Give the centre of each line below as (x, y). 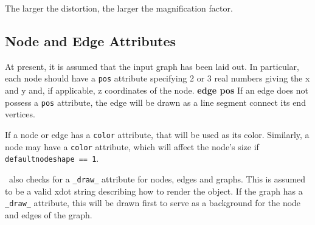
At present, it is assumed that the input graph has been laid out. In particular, (152, 66)
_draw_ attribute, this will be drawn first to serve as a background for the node (153, 203)
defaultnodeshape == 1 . (52, 158)
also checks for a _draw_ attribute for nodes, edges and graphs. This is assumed (157, 178)
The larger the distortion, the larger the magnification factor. (119, 8)
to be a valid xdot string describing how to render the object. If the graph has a (154, 191)
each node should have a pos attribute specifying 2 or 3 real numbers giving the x (157, 78)
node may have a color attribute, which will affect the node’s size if (132, 146)
